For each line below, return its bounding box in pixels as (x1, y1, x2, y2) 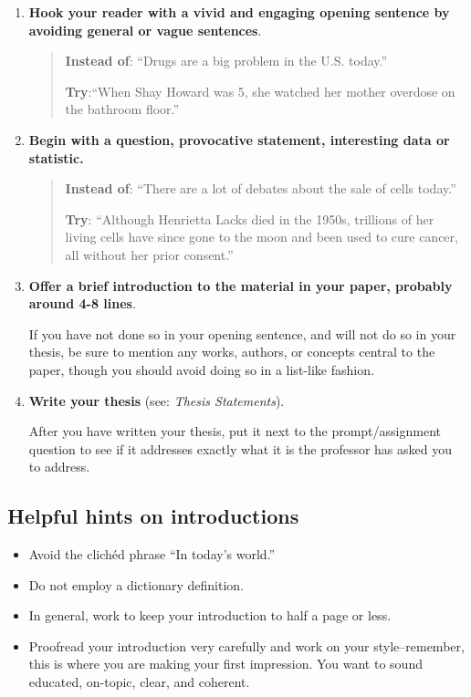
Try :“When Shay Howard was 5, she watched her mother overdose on (65, 81, 455, 100)
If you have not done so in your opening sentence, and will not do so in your (28, 324, 456, 343)
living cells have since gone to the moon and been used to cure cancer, (65, 227, 458, 246)
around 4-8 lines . (28, 294, 136, 313)
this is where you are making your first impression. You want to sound (28, 654, 423, 673)
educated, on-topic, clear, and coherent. (28, 672, 250, 692)
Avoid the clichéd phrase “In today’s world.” (28, 545, 276, 564)
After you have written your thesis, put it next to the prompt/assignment (28, 421, 441, 441)
